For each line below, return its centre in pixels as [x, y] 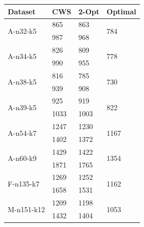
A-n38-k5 [22, 82]
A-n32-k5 [22, 30]
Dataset [22, 11]
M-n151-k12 [26, 209]
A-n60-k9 [22, 158]
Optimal [121, 11]
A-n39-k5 [22, 107]
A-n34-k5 [22, 56]
